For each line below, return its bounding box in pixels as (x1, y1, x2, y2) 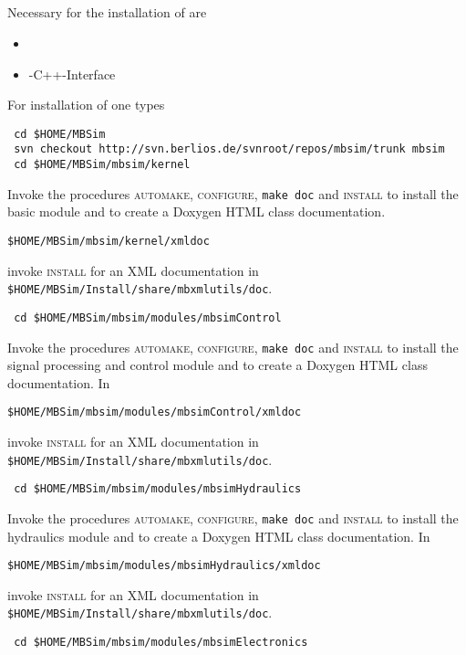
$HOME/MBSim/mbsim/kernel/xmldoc (7, 234, 210, 248)
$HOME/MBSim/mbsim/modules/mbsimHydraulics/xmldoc (7, 559, 321, 573)
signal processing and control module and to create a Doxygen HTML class (7, 355, 428, 375)
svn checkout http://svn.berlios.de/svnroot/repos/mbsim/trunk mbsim (14, 143, 445, 156)
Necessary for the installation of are (7, 3, 207, 22)
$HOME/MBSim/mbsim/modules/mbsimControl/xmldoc (7, 406, 302, 419)
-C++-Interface (28, 64, 116, 83)
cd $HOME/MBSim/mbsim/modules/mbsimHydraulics (14, 482, 302, 496)
